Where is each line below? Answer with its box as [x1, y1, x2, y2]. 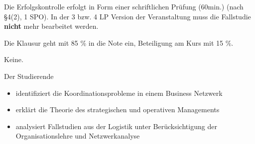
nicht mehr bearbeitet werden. [4, 21, 99, 31]
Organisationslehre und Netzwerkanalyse [15, 131, 140, 141]
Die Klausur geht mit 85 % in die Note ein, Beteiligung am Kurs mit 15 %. [4, 37, 234, 48]
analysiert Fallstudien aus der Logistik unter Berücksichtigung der [15, 121, 217, 131]
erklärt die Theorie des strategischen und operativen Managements [15, 104, 220, 115]
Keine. [4, 54, 23, 65]
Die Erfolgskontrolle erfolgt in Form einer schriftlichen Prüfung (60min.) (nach [4, 1, 244, 11]
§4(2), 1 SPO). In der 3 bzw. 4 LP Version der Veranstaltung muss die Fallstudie [4, 11, 251, 21]
